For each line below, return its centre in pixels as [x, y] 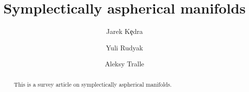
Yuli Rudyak [124, 47]
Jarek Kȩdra [124, 31]
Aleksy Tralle [124, 64]
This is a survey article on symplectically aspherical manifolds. [93, 84]
